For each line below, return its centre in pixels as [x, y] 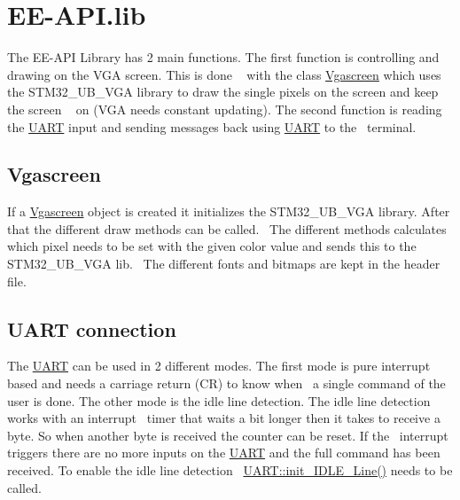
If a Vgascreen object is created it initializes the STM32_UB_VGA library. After [229, 211]
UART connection [92, 328]
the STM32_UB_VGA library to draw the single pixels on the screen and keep [223, 92]
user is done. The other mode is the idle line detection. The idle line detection [219, 400]
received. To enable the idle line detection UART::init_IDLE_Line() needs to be [230, 470]
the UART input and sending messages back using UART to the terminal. [212, 126]
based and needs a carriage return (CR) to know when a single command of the [226, 383]
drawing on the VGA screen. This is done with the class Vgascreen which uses [224, 74]
